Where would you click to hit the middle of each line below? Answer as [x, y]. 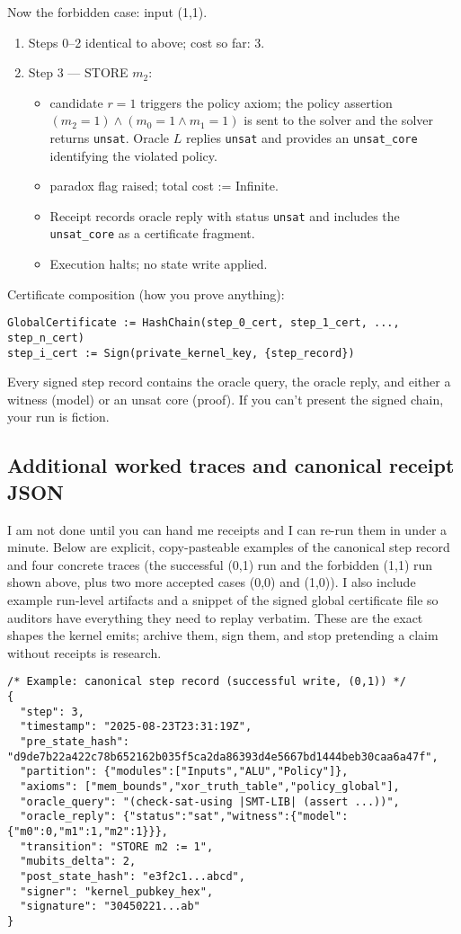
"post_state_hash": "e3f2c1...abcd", [133, 876]
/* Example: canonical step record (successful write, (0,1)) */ [207, 682]
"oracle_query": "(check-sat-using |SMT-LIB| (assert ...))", [210, 801]
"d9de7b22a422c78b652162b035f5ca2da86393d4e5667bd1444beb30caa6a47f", [223, 756]
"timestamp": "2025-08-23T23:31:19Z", [136, 727]
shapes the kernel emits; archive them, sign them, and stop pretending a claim [223, 635]
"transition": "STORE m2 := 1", [117, 846]
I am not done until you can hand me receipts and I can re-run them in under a [227, 529]
